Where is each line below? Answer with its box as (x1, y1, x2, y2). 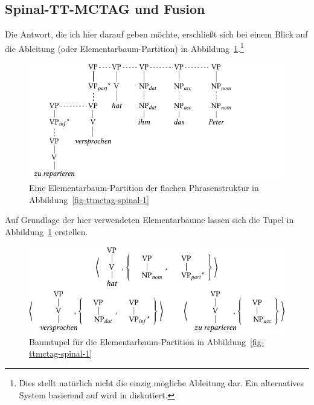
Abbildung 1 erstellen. (5, 225, 88, 238)
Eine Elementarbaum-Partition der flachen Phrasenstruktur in (29, 181, 259, 193)
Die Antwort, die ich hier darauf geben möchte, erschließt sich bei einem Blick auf (5, 28, 308, 40)
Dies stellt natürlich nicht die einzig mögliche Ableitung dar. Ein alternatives (19, 377, 304, 389)
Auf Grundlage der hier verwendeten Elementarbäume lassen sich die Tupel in (5, 213, 294, 226)
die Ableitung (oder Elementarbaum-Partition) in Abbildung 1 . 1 (5, 40, 244, 54)
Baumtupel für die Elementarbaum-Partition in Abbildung (29, 335, 246, 348)
